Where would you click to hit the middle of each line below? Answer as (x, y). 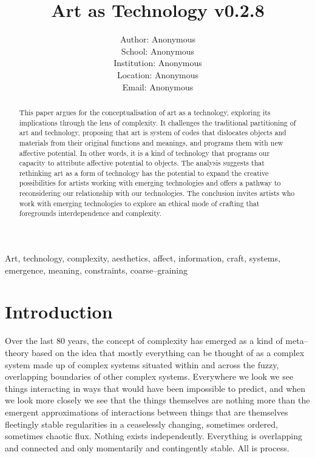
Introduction (59, 312)
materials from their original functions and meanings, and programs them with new (151, 142)
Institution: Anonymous (158, 63)
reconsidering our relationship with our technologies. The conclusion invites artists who (157, 193)
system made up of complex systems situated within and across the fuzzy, (142, 364)
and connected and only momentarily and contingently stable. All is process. (147, 447)
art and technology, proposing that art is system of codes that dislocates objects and (153, 133)
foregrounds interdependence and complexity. (90, 213)
